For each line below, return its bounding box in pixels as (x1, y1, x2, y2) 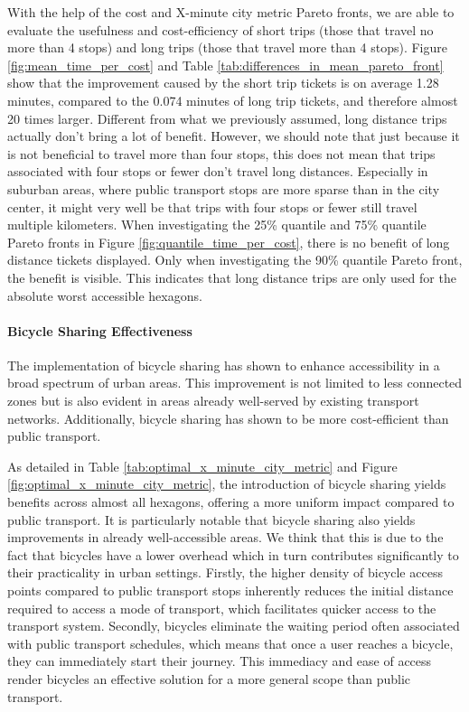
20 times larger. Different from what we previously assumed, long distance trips (7, 108, 447, 127)
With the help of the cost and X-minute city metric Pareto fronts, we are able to (7, 3, 455, 21)
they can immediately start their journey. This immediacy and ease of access (7, 651, 432, 670)
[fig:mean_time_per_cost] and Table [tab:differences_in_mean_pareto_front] (7, 55, 444, 74)
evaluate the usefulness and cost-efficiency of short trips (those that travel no (7, 20, 434, 39)
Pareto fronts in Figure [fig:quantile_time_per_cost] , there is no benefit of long (7, 232, 450, 251)
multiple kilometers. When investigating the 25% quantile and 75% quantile (7, 215, 427, 234)
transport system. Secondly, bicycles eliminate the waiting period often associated (7, 616, 460, 635)
